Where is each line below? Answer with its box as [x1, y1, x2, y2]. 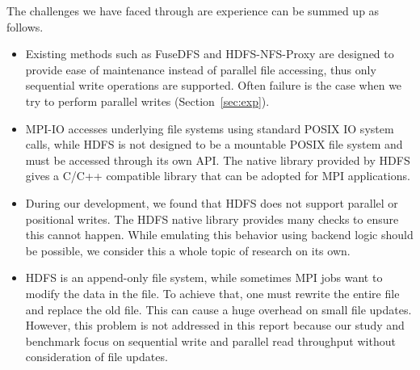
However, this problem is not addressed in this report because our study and [25, 317, 405, 334]
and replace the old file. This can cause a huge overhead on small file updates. [25, 301, 412, 317]
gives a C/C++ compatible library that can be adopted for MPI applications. [25, 167, 410, 184]
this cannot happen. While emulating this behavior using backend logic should [25, 226, 414, 243]
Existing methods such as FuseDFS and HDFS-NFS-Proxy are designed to [25, 45, 394, 62]
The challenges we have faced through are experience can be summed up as [6, 2, 380, 19]
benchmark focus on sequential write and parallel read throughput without [25, 332, 396, 349]
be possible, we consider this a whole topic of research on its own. [25, 242, 351, 259]
